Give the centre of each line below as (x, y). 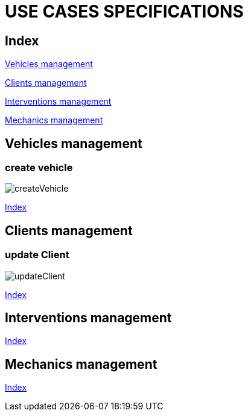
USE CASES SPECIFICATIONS (124, 11)
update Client (37, 255)
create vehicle (39, 168)
